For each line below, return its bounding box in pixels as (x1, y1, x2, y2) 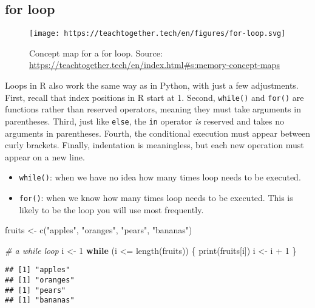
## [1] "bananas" (5, 296, 75, 305)
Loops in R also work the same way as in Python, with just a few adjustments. (5, 79, 299, 92)
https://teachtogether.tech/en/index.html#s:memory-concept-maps (29, 58, 280, 71)
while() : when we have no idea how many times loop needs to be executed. (19, 171, 301, 183)
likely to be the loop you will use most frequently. (19, 203, 204, 216)
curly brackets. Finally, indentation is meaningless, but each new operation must (5, 139, 304, 151)
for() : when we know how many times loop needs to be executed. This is (19, 191, 293, 204)
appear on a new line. (5, 150, 85, 163)
